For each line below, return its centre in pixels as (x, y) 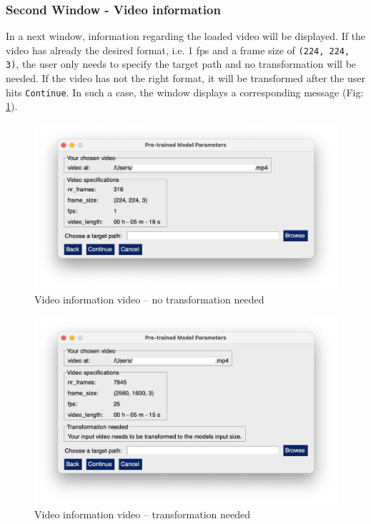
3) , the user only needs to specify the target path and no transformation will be (181, 64)
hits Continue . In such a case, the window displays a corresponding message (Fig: (185, 92)
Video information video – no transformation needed (149, 299)
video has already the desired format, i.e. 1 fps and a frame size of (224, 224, (178, 50)
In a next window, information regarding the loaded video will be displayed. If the (186, 36)
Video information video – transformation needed (143, 514)
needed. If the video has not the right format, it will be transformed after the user (185, 78)
